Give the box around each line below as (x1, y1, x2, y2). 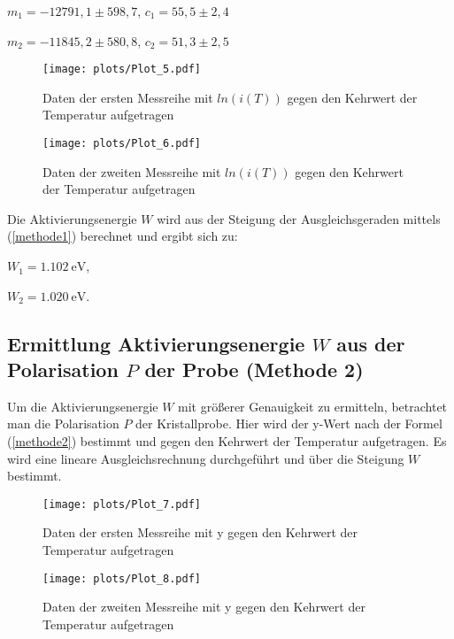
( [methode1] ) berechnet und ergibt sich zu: (7, 227, 238, 245)
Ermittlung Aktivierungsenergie (7, 329, 305, 357)
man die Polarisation (7, 414, 119, 433)
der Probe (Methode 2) (144, 356, 364, 383)
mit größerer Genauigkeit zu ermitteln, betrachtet (178, 396, 448, 415)
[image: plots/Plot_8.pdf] (42, 572, 201, 585)
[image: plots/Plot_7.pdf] (42, 497, 201, 511)
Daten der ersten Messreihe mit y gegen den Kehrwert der (42, 523, 358, 542)
